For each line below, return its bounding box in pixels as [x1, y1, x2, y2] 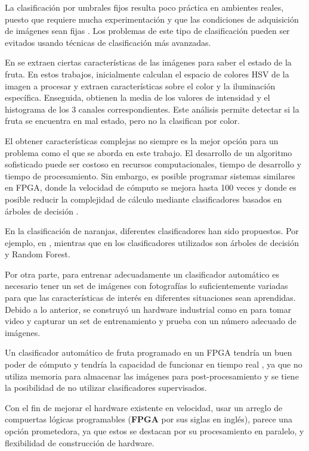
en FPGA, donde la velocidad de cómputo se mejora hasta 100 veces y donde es [5, 181, 296, 194]
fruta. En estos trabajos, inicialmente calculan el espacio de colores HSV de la [5, 67, 289, 80]
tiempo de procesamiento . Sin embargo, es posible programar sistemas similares [5, 169, 295, 182]
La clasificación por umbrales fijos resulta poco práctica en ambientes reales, [5, 1, 284, 13]
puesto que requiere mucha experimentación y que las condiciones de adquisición [5, 13, 299, 25]
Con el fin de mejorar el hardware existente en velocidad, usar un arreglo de [5, 401, 283, 413]
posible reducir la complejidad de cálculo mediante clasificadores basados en [5, 192, 282, 205]
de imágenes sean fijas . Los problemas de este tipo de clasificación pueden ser [5, 24, 290, 37]
